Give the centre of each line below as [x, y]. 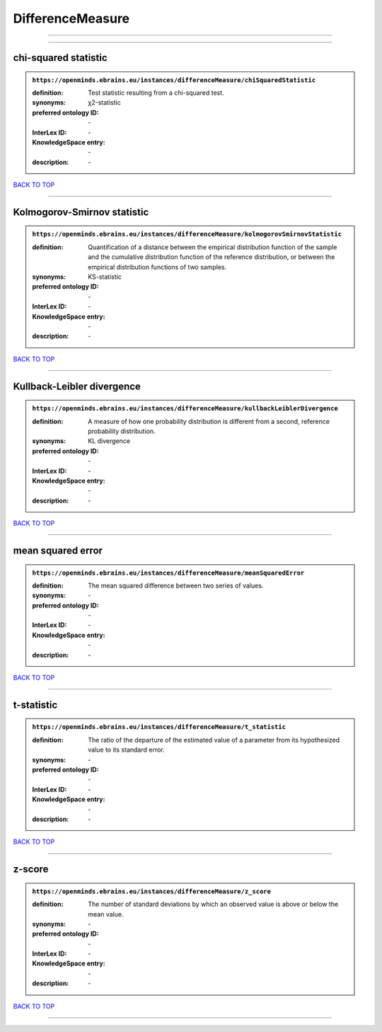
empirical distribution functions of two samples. [157, 267]
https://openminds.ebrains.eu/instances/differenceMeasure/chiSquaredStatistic [174, 80]
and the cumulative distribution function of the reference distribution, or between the [212, 257]
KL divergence [109, 441]
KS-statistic [105, 277]
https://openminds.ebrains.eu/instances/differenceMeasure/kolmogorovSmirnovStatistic [187, 234]
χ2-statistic [105, 103]
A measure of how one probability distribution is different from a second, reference [209, 421]
